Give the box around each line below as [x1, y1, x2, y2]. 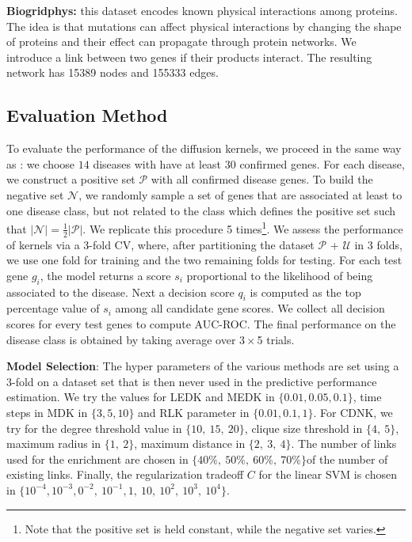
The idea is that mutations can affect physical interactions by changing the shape [6, 17, 402, 34]
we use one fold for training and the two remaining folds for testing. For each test [6, 252, 402, 268]
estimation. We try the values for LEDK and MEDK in [6, 388, 275, 405]
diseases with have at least [93, 155, 222, 172]
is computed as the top [250, 283, 361, 300]
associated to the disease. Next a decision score [6, 283, 235, 300]
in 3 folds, [354, 236, 402, 252]
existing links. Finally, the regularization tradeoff [6, 466, 244, 483]
